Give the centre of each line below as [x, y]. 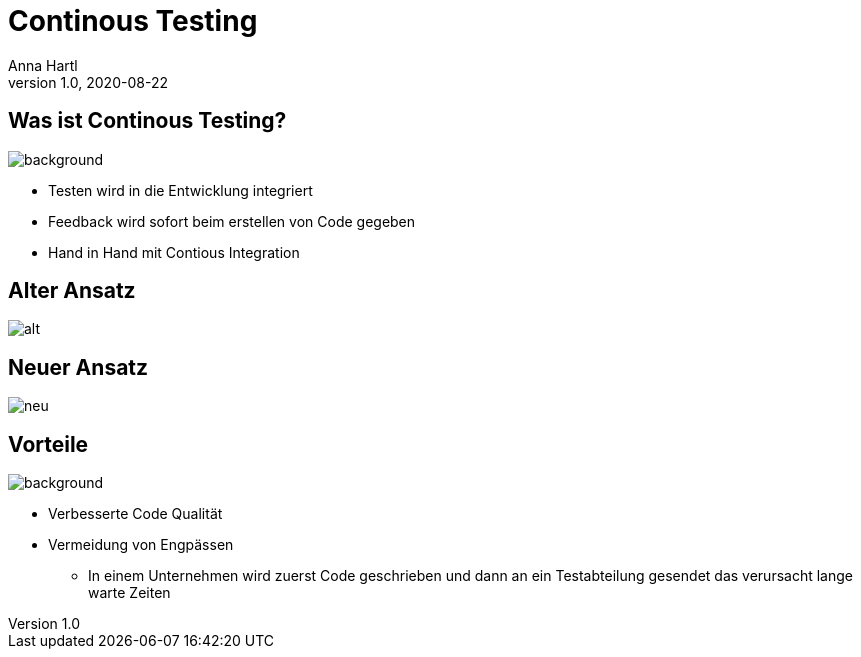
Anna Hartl [43, 65]
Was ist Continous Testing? [147, 121]
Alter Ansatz [72, 291]
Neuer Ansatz [78, 367]
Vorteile [48, 444]
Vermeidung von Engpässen [141, 545]
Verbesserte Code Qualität [135, 514]
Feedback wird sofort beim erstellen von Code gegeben [232, 221]
